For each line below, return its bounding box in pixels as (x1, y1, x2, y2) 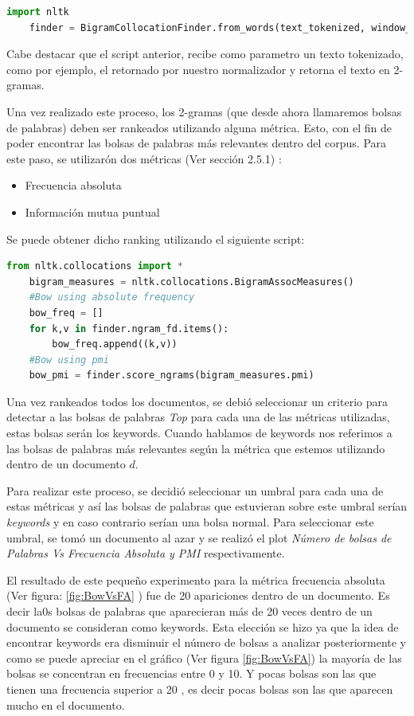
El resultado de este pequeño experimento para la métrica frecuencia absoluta (6, 571, 385, 588)
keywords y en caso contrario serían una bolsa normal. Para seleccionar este (6, 514, 374, 530)
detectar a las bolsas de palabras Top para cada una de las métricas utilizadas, (6, 409, 390, 425)
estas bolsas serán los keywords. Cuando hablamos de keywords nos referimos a (6, 425, 393, 441)
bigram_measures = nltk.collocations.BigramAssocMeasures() (29, 276, 354, 288)
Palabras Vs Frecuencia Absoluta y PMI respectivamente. (6, 545, 285, 561)
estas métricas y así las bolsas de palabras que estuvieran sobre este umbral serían (6, 498, 408, 515)
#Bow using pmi (29, 354, 109, 366)
